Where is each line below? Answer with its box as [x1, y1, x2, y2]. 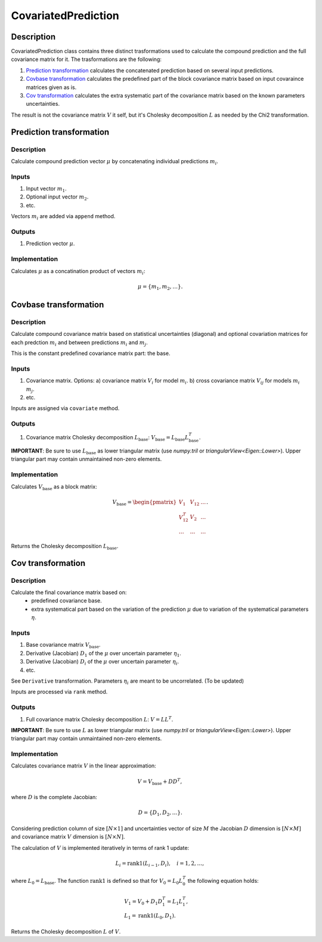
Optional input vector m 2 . [26, 193, 89, 202]
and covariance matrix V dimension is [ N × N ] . [11, 833, 125, 840]
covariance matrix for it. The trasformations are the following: [11, 56, 162, 63]
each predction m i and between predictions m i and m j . [11, 338, 148, 347]
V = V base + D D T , [137, 777, 182, 786]
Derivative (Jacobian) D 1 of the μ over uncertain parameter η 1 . [26, 649, 182, 658]
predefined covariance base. [31, 597, 102, 604]
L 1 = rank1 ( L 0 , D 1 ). [124, 912, 176, 920]
